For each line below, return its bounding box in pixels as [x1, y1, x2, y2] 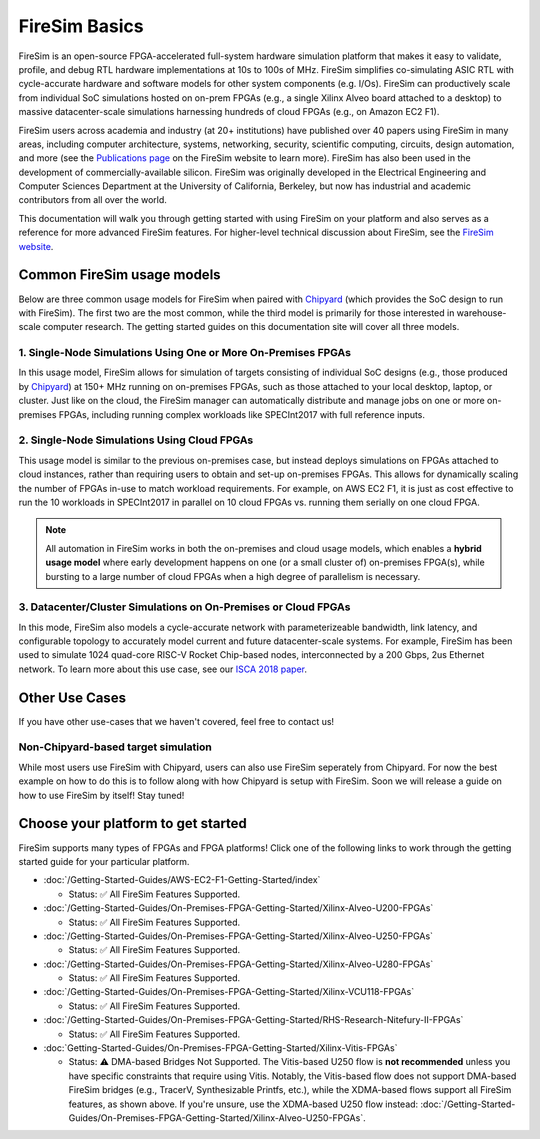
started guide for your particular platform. [18, 855, 190, 867]
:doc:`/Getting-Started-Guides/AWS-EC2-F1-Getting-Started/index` [43, 874, 321, 886]
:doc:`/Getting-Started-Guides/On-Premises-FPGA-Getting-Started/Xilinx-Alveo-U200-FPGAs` [43, 902, 434, 914]
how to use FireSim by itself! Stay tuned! [18, 789, 185, 801]
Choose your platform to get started [18, 815, 247, 832]
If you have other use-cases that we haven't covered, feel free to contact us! [18, 715, 335, 727]
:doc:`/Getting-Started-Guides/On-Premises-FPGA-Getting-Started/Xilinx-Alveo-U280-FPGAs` [43, 958, 434, 970]
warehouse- [456, 306, 507, 319]
